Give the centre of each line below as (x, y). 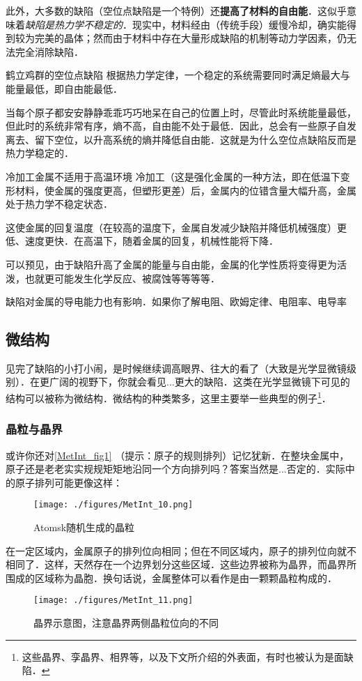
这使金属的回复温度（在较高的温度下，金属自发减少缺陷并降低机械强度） (171, 227)
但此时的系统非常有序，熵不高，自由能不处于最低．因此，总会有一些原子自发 (181, 126)
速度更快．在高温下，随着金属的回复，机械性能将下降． (151, 241)
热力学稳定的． (40, 153)
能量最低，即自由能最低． (64, 88)
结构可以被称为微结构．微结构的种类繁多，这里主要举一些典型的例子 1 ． (168, 397)
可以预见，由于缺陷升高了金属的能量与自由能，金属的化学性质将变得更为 (171, 264)
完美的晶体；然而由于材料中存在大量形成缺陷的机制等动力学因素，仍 (190, 38)
